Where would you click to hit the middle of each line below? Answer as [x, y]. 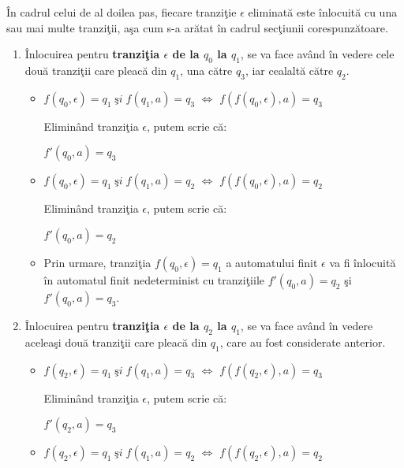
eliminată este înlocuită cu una [323, 12]
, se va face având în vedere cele [317, 54]
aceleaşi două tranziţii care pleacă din [116, 342]
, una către [206, 70]
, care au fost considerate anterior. [303, 342]
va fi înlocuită [363, 262]
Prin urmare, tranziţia [97, 262]
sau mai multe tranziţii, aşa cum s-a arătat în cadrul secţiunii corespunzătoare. [197, 27]
